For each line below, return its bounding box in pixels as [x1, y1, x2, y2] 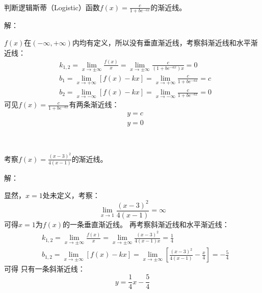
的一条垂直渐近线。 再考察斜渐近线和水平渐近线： [63, 218, 229, 229]
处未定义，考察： [42, 189, 100, 200]
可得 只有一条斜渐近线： [4, 263, 85, 274]
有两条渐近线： [69, 99, 119, 110]
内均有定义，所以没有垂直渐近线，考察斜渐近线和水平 [72, 37, 251, 48]
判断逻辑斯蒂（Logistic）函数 [4, 2, 100, 12]
